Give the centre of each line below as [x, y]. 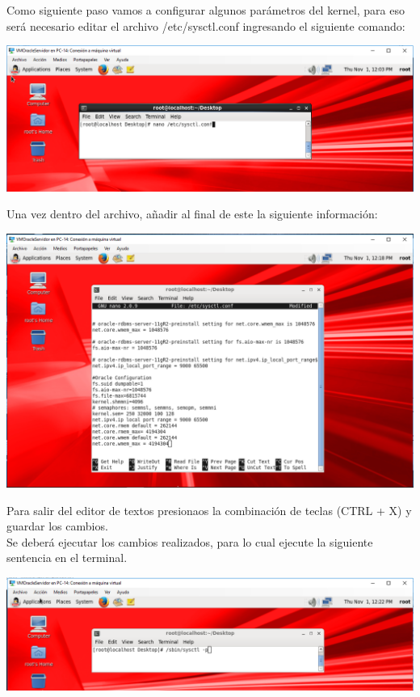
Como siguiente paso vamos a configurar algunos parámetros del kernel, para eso [206, 10]
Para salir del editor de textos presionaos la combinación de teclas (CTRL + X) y [209, 510]
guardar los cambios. [57, 526]
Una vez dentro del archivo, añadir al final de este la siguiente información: [192, 214]
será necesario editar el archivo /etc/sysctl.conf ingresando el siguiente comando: [206, 25]
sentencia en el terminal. [67, 558]
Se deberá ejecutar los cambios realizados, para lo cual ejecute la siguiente [190, 541]
